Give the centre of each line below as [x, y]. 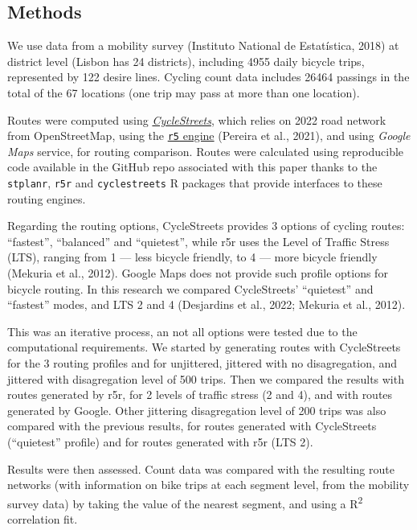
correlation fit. [43, 519]
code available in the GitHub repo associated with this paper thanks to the [192, 167]
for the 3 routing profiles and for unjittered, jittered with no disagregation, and [202, 363]
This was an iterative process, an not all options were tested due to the [182, 331]
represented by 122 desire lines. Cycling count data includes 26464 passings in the [208, 77]
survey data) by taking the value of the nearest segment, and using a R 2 [185, 502]
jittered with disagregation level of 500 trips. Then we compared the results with [206, 378]
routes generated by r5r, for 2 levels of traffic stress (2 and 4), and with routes [200, 394]
